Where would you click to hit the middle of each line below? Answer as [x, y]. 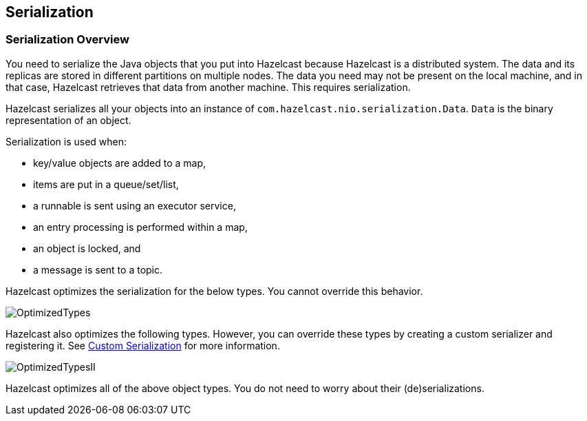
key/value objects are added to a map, [120, 163]
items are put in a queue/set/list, [106, 184]
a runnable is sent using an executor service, [135, 205]
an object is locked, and [87, 248]
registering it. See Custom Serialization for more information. [143, 345]
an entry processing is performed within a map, [140, 227]
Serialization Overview [67, 40]
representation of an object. [68, 120]
